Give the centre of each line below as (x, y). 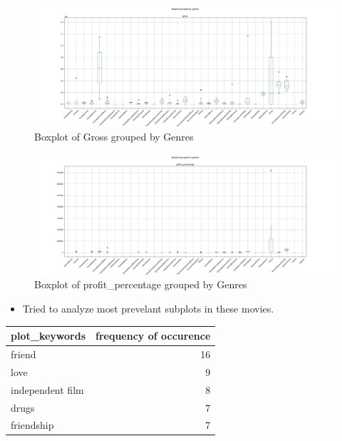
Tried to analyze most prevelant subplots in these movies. (148, 309)
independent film (47, 389)
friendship (32, 425)
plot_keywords (48, 336)
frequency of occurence (153, 336)
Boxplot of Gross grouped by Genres (114, 136)
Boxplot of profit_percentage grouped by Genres (141, 284)
